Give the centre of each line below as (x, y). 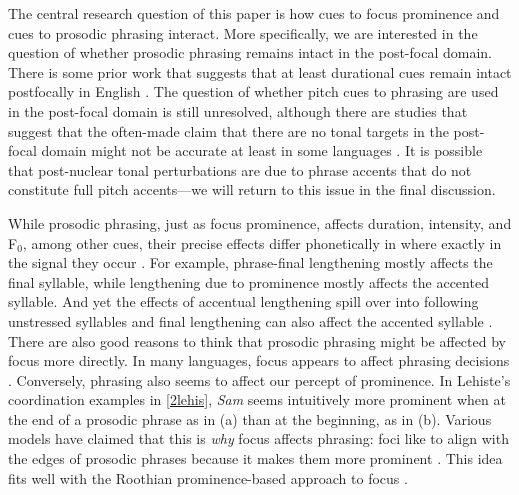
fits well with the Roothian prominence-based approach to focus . (208, 477)
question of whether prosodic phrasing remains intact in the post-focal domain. (250, 52)
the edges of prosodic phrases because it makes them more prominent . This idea (255, 458)
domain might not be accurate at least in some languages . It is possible (262, 150)
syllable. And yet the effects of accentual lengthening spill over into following (243, 301)
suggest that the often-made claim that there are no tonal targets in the (228, 130)
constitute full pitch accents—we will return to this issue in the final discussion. (252, 189)
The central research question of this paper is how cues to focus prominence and (254, 13)
